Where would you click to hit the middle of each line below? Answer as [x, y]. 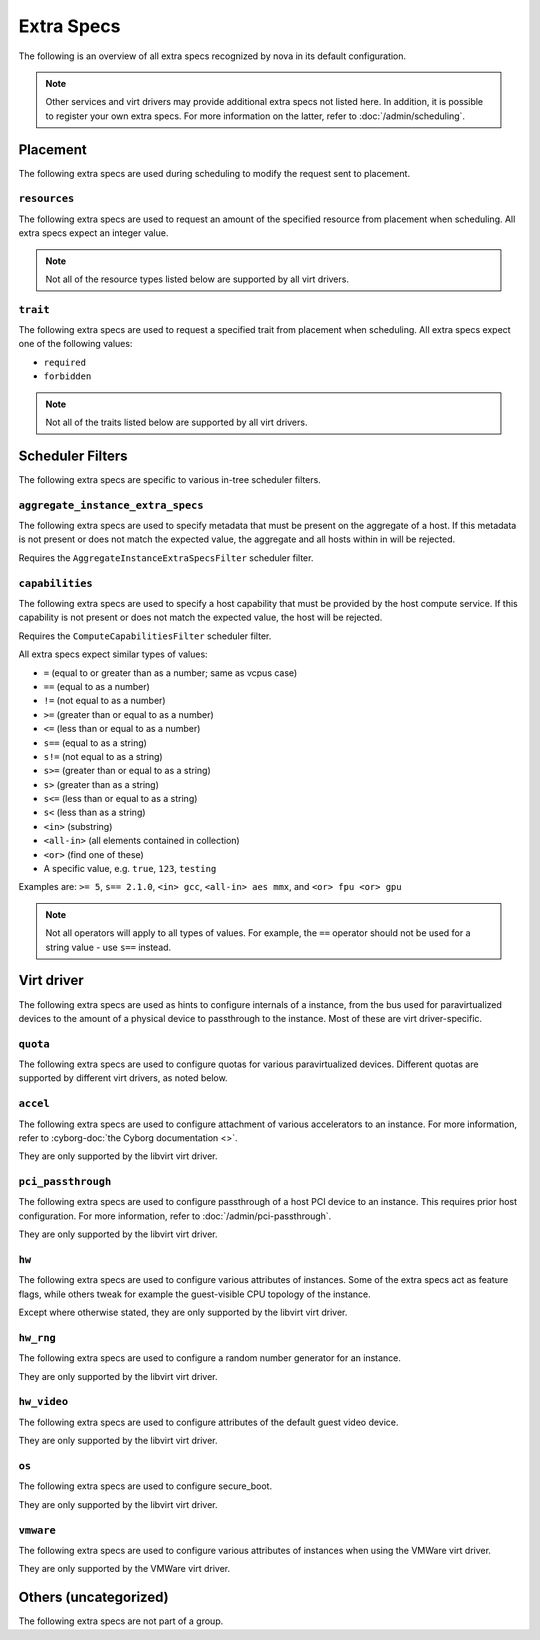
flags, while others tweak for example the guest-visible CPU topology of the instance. [195, 1294]
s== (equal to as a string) [95, 742]
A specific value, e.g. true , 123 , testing [130, 869]
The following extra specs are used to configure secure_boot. [145, 1486]
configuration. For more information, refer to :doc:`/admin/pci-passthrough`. [175, 1216]
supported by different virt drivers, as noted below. [123, 1078]
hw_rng [37, 1337]
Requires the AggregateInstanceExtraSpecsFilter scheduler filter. [166, 557]
